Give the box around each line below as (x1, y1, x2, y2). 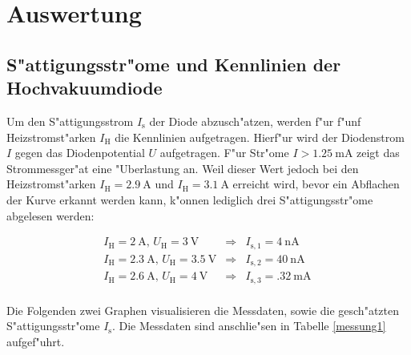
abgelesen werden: (6, 207, 95, 224)
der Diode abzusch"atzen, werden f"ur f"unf (149, 112, 361, 129)
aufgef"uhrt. (6, 333, 65, 349)
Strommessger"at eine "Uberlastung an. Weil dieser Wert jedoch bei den (6, 159, 359, 176)
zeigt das (357, 144, 400, 161)
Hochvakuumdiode (6, 75, 163, 100)
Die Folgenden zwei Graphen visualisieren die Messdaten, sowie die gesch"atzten (6, 301, 399, 318)
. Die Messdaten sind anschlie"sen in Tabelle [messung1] (111, 317, 386, 334)
